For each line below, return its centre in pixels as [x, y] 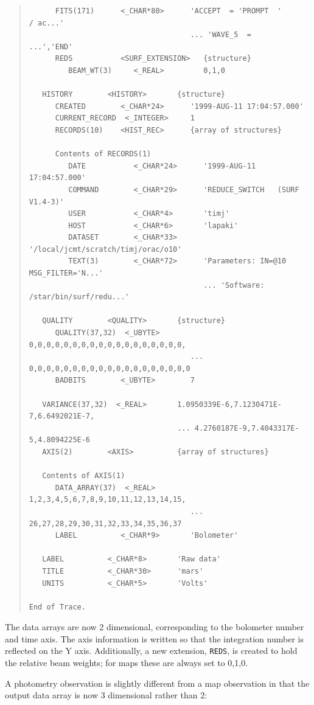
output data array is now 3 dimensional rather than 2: [106, 695]
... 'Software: [234, 285]
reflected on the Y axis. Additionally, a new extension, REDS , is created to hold [151, 651]
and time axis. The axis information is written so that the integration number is [154, 638]
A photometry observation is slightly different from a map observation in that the [157, 683]
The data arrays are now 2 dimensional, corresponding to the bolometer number [155, 627]
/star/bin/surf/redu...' [79, 297]
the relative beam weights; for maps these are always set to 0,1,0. [127, 663]
